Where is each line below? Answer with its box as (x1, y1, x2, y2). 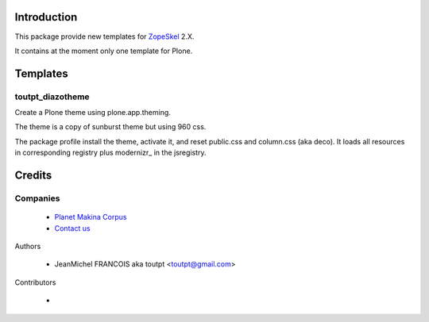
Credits (14, 169, 52, 182)
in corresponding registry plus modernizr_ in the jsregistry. (14, 148, 207, 158)
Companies (14, 193, 60, 204)
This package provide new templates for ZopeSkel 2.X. (14, 32, 195, 41)
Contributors (14, 278, 56, 287)
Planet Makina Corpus (54, 213, 127, 222)
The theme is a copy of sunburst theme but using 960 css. (14, 122, 207, 132)
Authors (14, 241, 41, 251)
